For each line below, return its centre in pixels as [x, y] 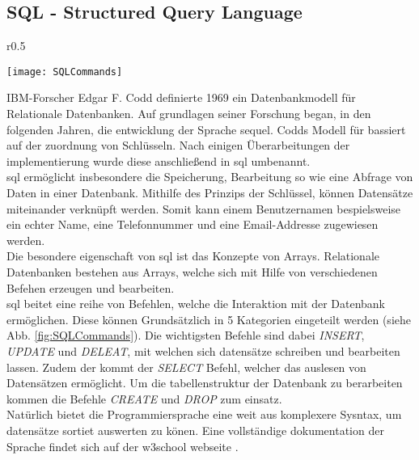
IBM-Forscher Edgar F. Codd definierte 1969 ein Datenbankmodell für [181, 97]
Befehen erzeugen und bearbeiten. [91, 287]
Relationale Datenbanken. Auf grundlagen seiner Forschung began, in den [189, 114]
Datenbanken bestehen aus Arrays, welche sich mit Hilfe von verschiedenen [192, 271]
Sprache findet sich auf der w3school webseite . [123, 446]
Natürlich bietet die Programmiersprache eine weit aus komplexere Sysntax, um [204, 414]
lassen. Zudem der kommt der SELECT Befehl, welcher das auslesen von [186, 367]
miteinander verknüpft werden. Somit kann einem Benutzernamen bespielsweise [204, 208]
